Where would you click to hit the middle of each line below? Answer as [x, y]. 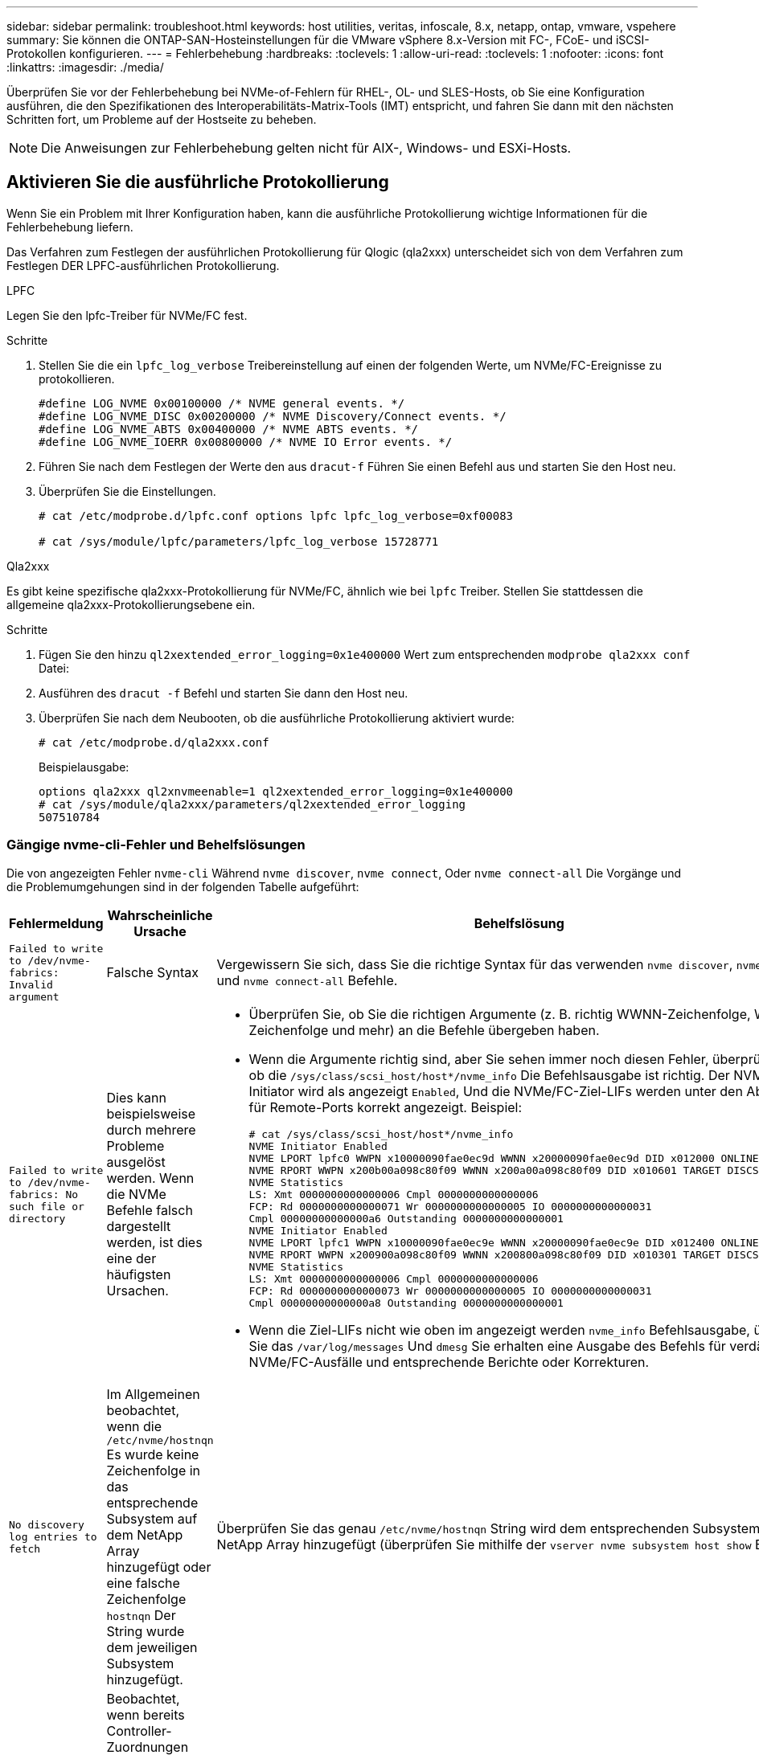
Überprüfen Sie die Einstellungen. [127, 491]
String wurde [146, 1631]
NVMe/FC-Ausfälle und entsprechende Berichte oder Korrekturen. [449, 1362]
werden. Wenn [150, 1178]
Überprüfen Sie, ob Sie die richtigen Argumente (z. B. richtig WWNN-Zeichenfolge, [500, 1014]
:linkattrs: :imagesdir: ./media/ [85, 67]
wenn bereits [146, 1714]
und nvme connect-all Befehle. [307, 981]
